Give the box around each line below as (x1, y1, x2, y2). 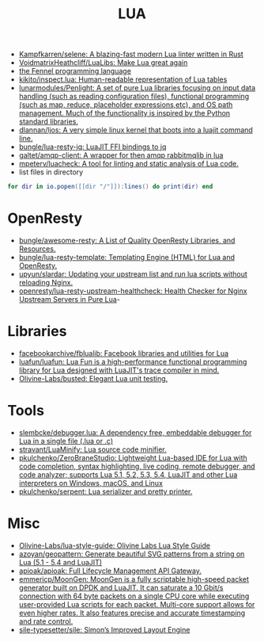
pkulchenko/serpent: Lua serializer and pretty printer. (18, 487, 193, 496)
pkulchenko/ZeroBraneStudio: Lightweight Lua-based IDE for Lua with (18, 453, 248, 462)
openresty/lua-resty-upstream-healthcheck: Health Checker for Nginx (18, 286, 247, 296)
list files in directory (18, 167, 84, 177)
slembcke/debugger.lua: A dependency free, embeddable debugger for (18, 427, 252, 437)
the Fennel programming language (18, 67, 132, 76)
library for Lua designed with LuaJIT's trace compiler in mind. (18, 365, 220, 375)
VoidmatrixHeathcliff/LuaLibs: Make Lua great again (18, 58, 188, 67)
